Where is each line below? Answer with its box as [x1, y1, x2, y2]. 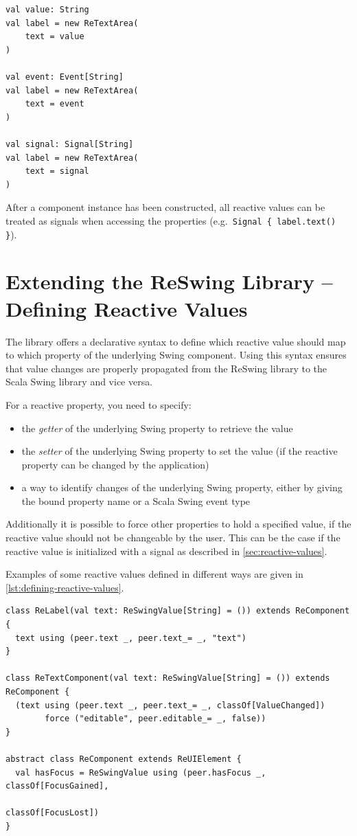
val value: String [5, 5, 89, 14]
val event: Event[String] [5, 71, 124, 82]
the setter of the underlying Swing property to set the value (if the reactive [21, 444, 338, 458]
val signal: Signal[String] [5, 139, 134, 149]
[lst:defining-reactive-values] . [5, 580, 124, 594]
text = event [25, 99, 84, 109]
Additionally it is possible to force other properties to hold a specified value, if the [5, 517, 352, 531]
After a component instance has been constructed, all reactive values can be [5, 200, 325, 214]
